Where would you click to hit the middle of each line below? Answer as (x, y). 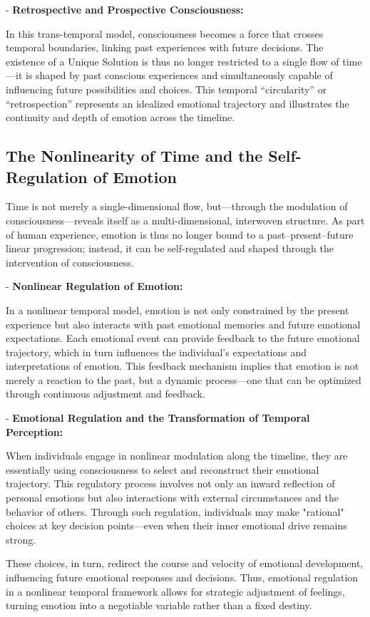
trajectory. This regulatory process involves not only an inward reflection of (170, 483)
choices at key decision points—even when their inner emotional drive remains (176, 525)
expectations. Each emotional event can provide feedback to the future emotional (183, 338)
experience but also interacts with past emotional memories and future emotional (183, 324)
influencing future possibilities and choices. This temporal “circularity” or (166, 89)
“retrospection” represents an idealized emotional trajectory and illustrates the (178, 103)
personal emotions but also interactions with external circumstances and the (172, 498)
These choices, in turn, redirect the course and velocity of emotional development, (185, 563)
